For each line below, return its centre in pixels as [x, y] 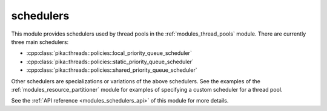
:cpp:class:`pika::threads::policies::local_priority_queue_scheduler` [109, 53]
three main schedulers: [40, 42]
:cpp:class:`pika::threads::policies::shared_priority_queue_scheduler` [112, 70]
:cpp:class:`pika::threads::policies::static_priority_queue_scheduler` [110, 62]
